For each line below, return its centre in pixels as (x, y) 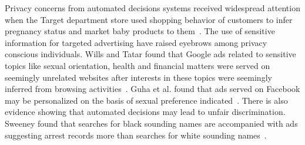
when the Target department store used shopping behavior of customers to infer (149, 19)
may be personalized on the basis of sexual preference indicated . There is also (146, 100)
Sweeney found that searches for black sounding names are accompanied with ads (151, 123)
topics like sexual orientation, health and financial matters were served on (138, 65)
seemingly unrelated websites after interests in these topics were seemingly (138, 77)
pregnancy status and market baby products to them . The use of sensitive (140, 31)
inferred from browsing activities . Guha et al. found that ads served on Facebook (152, 89)
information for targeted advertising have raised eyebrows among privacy (136, 42)
